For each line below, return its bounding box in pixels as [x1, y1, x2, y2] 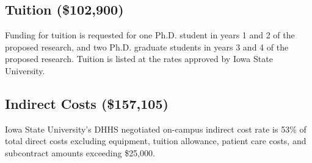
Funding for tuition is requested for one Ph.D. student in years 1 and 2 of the [5, 29, 295, 41]
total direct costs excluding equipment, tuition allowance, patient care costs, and [5, 134, 307, 147]
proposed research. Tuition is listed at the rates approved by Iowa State [5, 52, 273, 65]
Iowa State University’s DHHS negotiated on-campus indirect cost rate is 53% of [5, 122, 307, 135]
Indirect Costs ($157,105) [5, 94, 169, 113]
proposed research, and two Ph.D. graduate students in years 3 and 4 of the [5, 40, 289, 53]
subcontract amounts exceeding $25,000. [5, 146, 155, 159]
